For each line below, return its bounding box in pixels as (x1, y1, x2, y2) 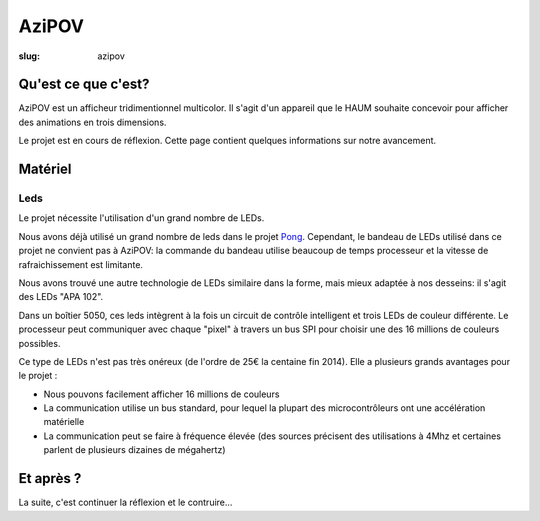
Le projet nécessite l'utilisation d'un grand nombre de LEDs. (18, 212, 265, 224)
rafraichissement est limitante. (18, 258, 144, 270)
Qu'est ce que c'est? (18, 76, 150, 93)
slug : (18, 50, 40, 62)
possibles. (18, 337, 61, 349)
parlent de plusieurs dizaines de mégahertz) (43, 444, 226, 456)
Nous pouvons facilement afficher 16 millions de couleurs (43, 388, 280, 400)
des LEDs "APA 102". (18, 291, 104, 303)
